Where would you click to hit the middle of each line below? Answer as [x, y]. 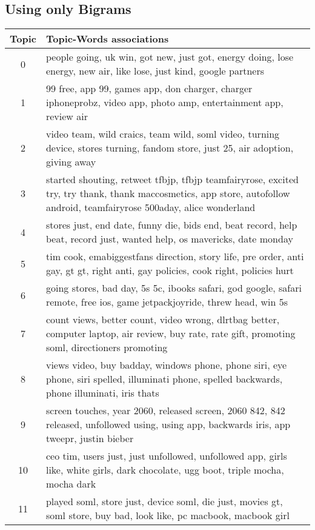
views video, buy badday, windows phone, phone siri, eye [166, 365]
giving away [71, 162]
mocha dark [71, 484]
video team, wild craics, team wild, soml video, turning [163, 134]
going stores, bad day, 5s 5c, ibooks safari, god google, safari [174, 288]
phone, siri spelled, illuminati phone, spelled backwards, [164, 379]
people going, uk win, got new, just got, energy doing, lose [170, 57]
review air [67, 116]
